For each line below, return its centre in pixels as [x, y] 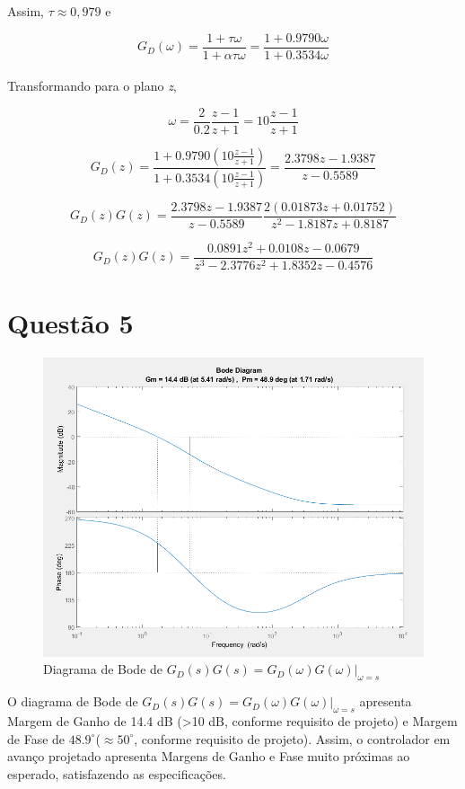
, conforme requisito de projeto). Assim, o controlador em [292, 738]
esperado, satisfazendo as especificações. [117, 773]
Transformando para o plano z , [92, 86]
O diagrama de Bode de [73, 701]
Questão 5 [70, 323]
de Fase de [36, 738]
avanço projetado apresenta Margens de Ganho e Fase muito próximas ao [209, 756]
